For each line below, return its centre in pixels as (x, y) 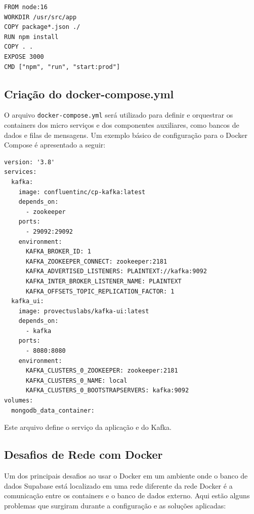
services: (20, 172)
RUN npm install (31, 37)
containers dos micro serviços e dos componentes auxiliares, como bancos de (122, 125)
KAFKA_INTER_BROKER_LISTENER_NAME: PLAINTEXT (103, 281)
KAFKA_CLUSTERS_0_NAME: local (76, 380)
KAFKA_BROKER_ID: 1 (58, 252)
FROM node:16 (26, 7)
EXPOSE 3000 (24, 57)
